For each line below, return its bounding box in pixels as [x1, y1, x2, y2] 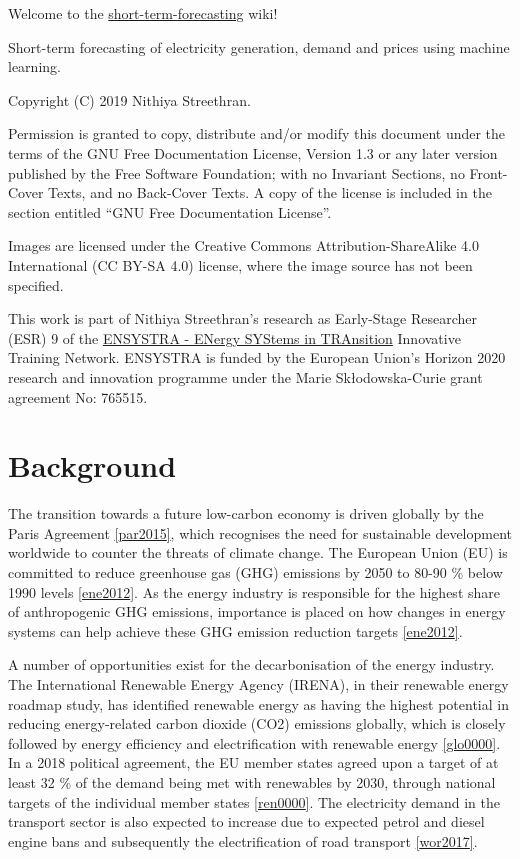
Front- [469, 162, 508, 183]
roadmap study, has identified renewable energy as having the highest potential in [8, 693, 509, 714]
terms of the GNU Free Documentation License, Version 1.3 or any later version [8, 142, 498, 163]
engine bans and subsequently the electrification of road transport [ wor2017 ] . [8, 830, 478, 851]
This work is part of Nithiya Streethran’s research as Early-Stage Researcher [8, 308, 478, 329]
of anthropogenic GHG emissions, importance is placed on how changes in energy [8, 601, 506, 622]
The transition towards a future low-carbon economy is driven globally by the [8, 503, 484, 524]
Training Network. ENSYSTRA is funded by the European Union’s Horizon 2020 [8, 347, 506, 368]
